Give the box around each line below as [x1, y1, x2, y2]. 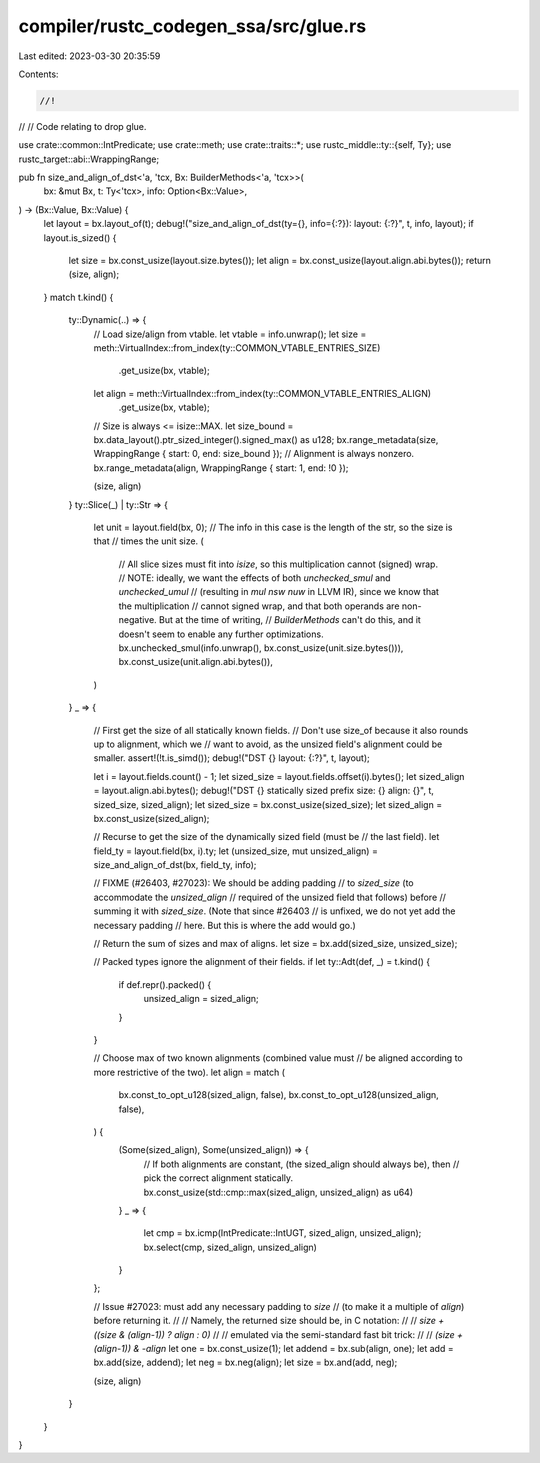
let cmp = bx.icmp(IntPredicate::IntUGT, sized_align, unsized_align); [143, 1227, 422, 1239]
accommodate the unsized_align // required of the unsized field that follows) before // [93, 891, 447, 903]
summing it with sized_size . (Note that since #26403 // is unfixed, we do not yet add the [93, 905, 456, 917]
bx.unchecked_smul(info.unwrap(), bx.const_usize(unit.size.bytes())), [118, 642, 404, 654]
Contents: [18, 68, 59, 80]
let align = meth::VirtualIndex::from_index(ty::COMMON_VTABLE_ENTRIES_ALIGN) [93, 387, 432, 399]
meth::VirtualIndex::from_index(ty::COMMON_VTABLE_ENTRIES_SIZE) [93, 341, 381, 354]
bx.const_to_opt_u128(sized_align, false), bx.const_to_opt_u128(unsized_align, [118, 1089, 439, 1101]
